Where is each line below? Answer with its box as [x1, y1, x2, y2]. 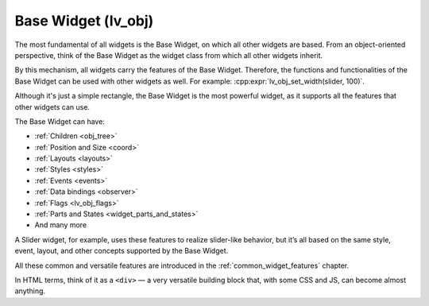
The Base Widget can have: [14, 116, 105, 126]
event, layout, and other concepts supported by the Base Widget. [14, 246, 229, 256]
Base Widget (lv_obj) [14, 12, 154, 29]
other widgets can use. [14, 102, 91, 111]
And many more [34, 220, 87, 230]
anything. [14, 286, 46, 296]
